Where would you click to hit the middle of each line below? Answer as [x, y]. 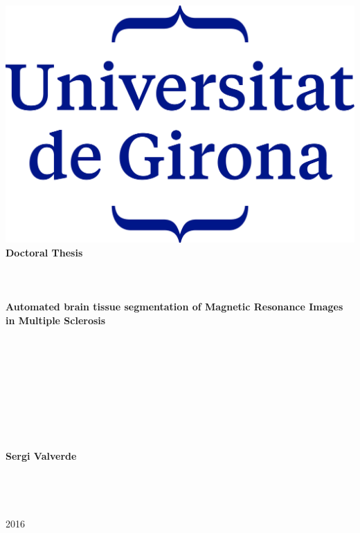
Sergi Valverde [41, 455]
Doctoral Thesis [44, 252]
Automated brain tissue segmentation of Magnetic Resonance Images [174, 307]
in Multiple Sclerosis [56, 320]
